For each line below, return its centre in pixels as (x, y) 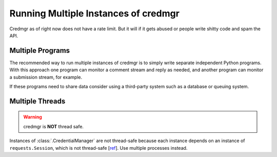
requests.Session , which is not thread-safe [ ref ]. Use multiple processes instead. (98, 148)
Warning (33, 117)
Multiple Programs (40, 51)
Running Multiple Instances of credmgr (94, 13)
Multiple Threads (37, 101)
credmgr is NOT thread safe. (54, 126)
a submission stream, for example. (46, 77)
